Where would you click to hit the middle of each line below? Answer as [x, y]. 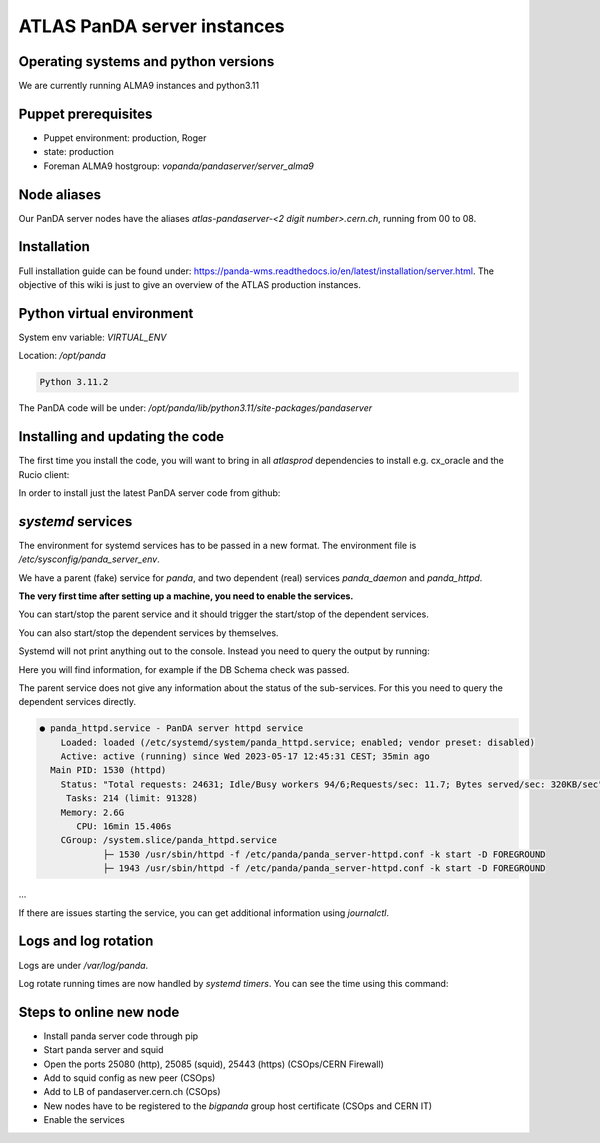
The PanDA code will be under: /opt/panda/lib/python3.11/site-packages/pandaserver [195, 408]
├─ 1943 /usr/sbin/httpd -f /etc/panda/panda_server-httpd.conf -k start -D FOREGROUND [324, 868]
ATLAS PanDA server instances [151, 26]
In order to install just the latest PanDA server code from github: [149, 492]
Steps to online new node [99, 1011]
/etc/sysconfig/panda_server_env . [89, 559]
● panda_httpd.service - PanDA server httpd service [171, 728]
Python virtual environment [106, 313]
